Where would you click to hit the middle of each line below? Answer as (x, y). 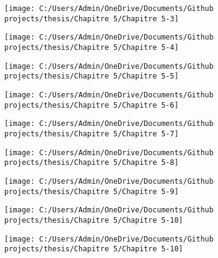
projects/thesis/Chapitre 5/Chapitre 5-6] (92, 105)
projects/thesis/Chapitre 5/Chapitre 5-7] (92, 134)
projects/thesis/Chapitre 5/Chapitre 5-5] (92, 76)
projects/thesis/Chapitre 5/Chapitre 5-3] (92, 19)
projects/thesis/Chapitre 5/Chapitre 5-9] (92, 191)
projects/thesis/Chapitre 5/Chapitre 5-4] (92, 47)
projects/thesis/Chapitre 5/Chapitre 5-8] (92, 163)
